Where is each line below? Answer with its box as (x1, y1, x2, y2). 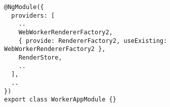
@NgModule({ (4, 4, 44, 11)
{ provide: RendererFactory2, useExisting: (18, 37, 167, 44)
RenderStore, (18, 54, 62, 61)
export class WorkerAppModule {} (4, 96, 116, 103)
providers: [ (11, 12, 55, 19)
